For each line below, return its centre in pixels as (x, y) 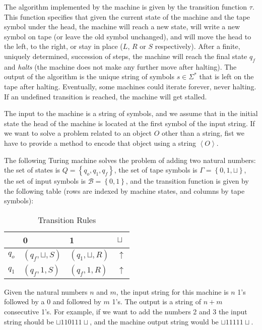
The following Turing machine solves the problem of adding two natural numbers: (130, 160)
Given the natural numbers (46, 291)
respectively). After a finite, (198, 46)
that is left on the (226, 76)
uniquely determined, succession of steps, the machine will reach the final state (126, 56)
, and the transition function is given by (187, 181)
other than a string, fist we (203, 133)
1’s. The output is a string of (156, 301)
